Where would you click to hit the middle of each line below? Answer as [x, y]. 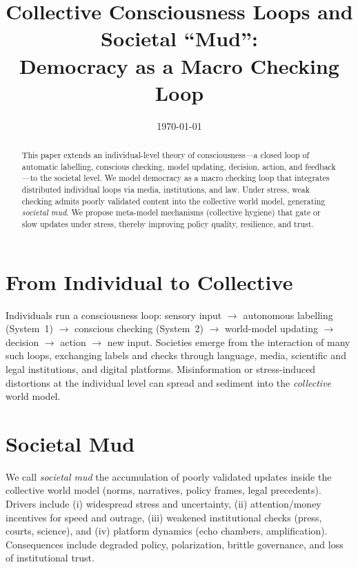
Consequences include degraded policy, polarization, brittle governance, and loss [175, 544]
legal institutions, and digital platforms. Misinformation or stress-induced [161, 368]
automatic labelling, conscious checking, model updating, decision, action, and [162, 166]
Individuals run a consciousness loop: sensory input [114, 315]
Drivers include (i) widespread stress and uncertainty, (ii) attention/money [163, 504]
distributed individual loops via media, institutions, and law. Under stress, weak [166, 190]
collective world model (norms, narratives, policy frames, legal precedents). [163, 490]
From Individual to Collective [149, 281]
